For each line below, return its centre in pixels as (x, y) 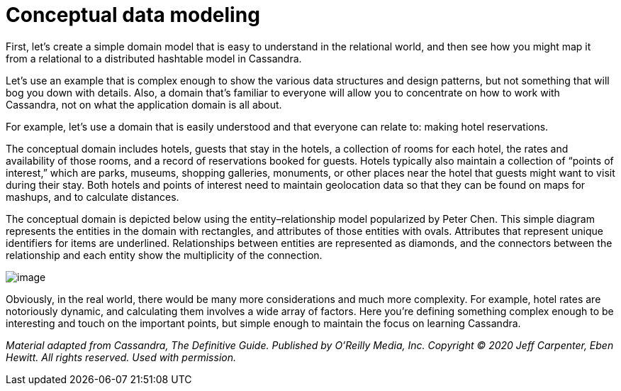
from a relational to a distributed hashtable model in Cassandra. (154, 58)
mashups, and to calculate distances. (93, 197)
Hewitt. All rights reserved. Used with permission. (121, 357)
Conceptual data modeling (133, 15)
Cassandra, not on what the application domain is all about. (144, 104)
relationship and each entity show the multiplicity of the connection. (164, 255)
